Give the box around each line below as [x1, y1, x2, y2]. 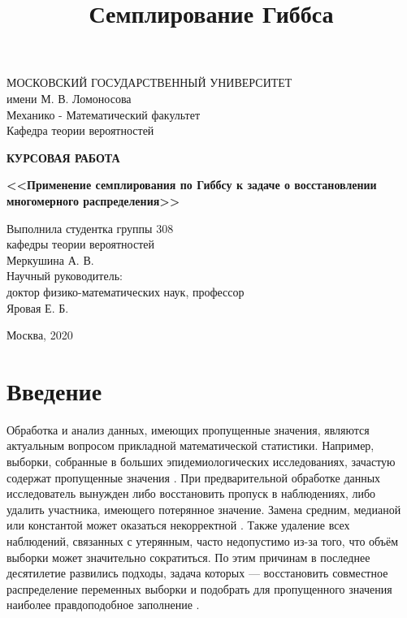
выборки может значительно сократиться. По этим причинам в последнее [6, 548, 370, 565]
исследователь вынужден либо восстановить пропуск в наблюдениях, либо [6, 485, 376, 502]
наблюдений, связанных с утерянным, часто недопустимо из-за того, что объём [6, 532, 399, 549]
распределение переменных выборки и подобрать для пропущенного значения [6, 580, 392, 597]
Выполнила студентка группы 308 [6, 219, 174, 236]
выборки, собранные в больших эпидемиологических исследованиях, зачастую [6, 453, 396, 469]
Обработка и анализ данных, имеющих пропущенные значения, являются [6, 421, 370, 438]
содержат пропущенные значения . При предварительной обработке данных [6, 469, 381, 486]
